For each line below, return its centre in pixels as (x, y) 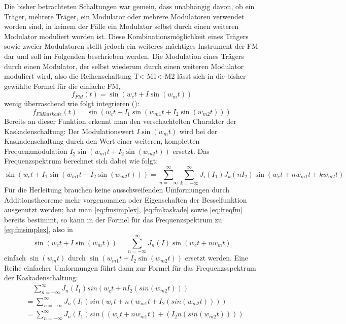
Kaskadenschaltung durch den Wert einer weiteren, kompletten (102, 141)
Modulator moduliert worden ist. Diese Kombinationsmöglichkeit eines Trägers (126, 36)
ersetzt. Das (191, 151)
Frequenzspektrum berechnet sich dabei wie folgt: (81, 161)
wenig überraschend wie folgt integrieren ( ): (72, 103)
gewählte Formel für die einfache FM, (62, 86)
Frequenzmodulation (36, 151)
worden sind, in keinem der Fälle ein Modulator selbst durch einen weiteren (122, 26)
